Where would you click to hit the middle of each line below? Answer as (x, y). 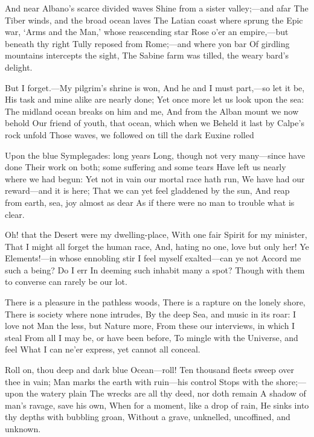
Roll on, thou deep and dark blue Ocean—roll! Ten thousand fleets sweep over (149, 370)
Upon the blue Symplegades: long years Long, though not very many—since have (155, 155)
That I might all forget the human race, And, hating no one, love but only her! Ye (157, 246)
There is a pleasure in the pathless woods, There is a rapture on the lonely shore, (155, 302)
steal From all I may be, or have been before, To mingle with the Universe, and (152, 337)
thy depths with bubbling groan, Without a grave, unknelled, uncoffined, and (148, 417)
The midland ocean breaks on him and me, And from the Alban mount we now (152, 111)
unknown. (23, 429)
